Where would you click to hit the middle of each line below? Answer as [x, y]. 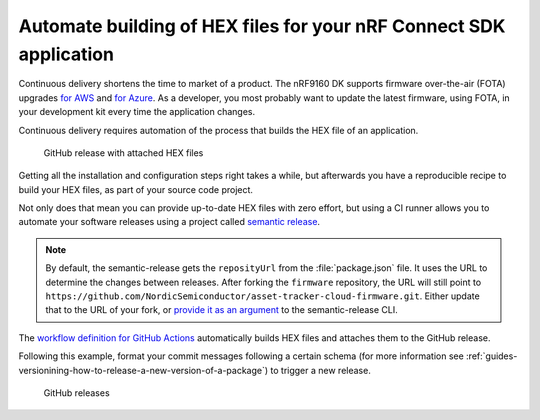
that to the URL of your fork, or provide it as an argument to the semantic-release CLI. [222, 310]
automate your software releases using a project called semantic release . [169, 222]
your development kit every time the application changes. [137, 112]
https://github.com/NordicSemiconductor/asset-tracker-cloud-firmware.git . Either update [262, 296]
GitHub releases [76, 392]
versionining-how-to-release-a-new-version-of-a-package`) [143, 370]
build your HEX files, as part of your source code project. [136, 189]
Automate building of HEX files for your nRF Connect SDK [262, 26]
